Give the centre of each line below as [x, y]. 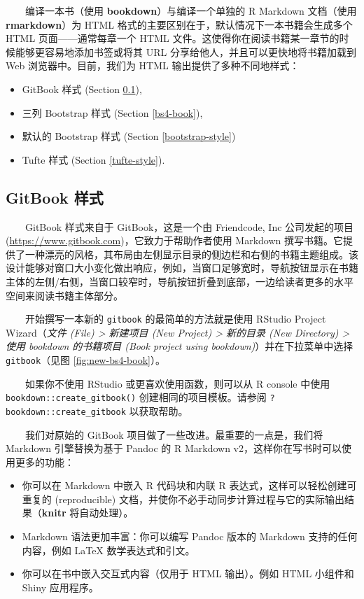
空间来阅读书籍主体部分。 [64, 295]
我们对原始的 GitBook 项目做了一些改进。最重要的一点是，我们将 [174, 434]
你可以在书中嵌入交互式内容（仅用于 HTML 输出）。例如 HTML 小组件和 [188, 573]
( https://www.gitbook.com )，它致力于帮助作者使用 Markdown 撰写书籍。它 [174, 240]
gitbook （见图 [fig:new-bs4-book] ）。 [85, 359]
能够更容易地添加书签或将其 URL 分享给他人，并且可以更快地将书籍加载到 [185, 51]
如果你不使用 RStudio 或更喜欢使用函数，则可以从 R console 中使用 [178, 383]
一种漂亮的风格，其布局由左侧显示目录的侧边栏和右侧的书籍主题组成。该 [191, 254]
